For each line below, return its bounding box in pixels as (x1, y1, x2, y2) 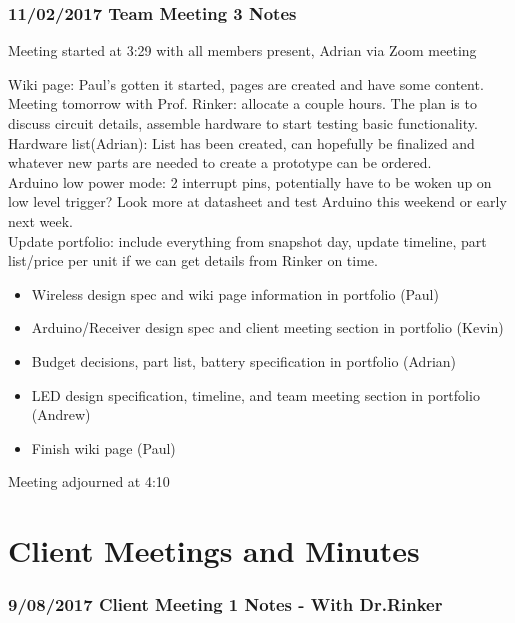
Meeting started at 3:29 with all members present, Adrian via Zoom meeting (8, 40, 477, 61)
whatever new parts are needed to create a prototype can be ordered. (8, 152, 432, 173)
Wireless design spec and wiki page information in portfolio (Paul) (31, 283, 439, 304)
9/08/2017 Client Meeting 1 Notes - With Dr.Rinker (8, 592, 443, 617)
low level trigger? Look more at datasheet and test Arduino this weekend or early (8, 191, 507, 212)
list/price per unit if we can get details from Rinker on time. (8, 250, 378, 271)
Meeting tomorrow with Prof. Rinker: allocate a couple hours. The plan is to (8, 93, 477, 114)
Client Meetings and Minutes (8, 530, 420, 571)
